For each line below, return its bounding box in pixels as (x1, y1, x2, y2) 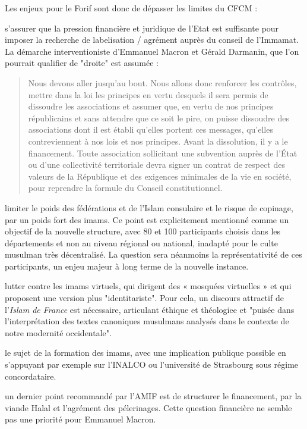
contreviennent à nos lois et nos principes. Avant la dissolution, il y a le (28, 134, 288, 147)
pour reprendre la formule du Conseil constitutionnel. (28, 181, 223, 194)
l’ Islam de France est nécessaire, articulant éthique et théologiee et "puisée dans (5, 303, 295, 315)
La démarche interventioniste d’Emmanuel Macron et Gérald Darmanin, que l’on (5, 45, 299, 57)
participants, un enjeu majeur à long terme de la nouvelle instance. (5, 259, 249, 272)
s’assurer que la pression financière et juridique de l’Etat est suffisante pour (5, 21, 279, 34)
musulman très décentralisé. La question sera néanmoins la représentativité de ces (5, 248, 302, 261)
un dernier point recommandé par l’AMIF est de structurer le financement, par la (5, 390, 302, 402)
